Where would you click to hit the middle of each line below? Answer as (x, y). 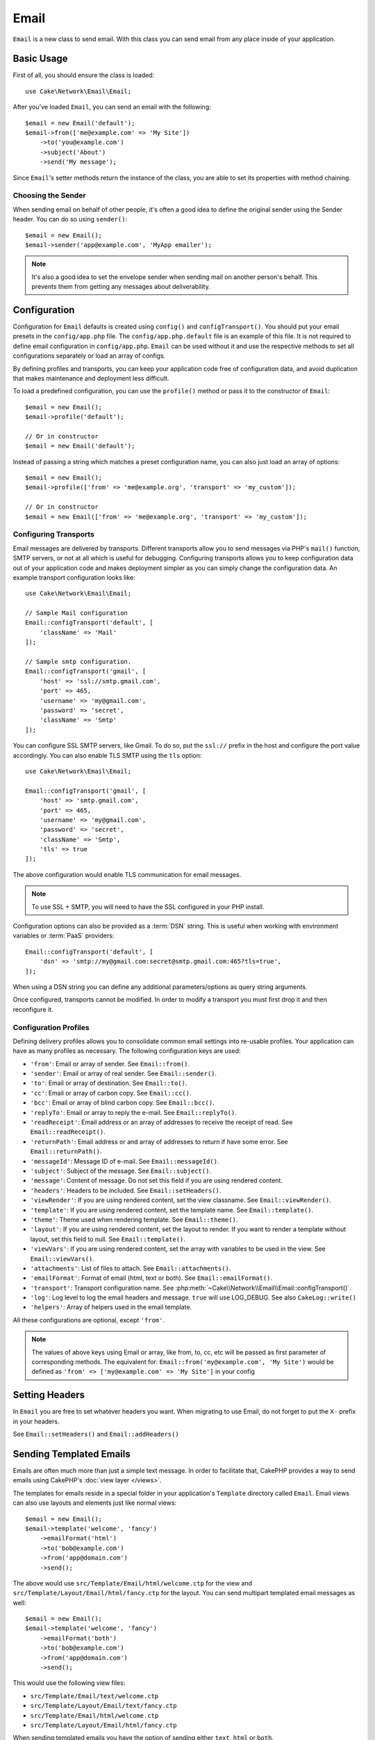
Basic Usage (40, 59)
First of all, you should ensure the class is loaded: (84, 75)
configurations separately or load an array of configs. (89, 356)
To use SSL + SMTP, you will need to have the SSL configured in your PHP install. (148, 907)
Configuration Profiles (51, 1027)
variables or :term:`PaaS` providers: (64, 935)
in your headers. (36, 1421)
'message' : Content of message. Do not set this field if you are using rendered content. (156, 1180)
